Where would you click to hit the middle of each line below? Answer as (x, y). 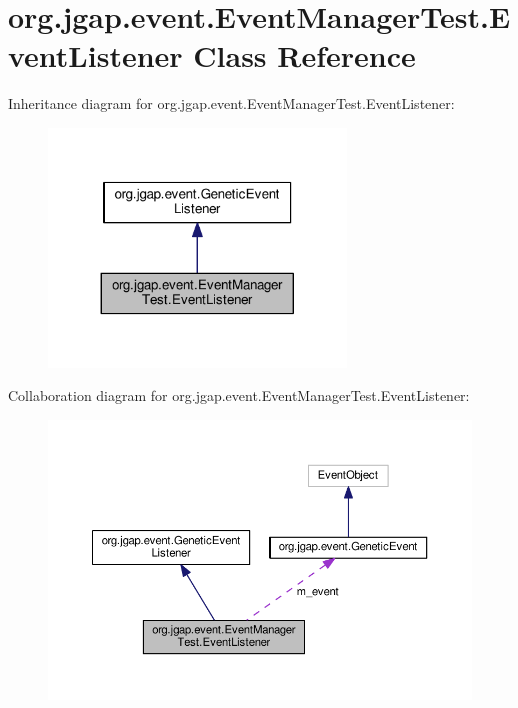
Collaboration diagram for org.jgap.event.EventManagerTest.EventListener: (239, 395)
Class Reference (304, 55)
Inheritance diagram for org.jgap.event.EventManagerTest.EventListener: (231, 103)
